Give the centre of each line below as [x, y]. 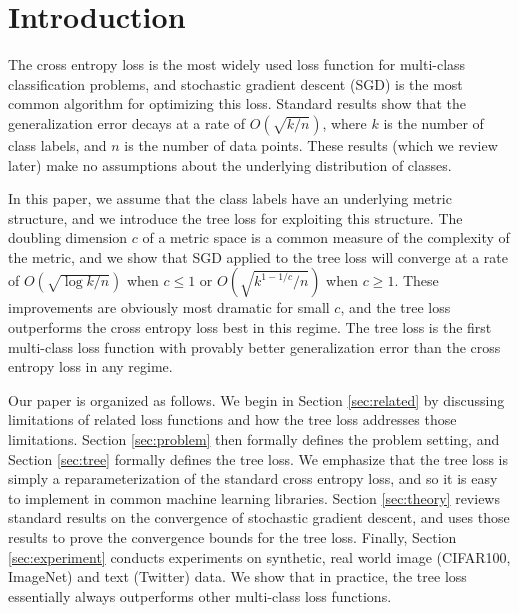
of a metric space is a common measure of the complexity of [326, 237]
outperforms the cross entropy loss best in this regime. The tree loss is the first [250, 327]
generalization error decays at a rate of [127, 122]
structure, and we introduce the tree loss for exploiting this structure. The [235, 217]
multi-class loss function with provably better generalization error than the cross [254, 346]
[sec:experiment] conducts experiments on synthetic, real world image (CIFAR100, [259, 556]
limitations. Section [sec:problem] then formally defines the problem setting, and [254, 439]
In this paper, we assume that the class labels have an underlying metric [230, 198]
